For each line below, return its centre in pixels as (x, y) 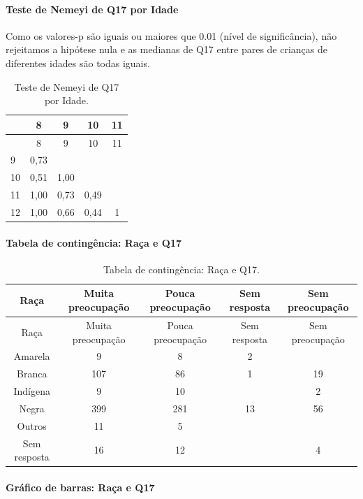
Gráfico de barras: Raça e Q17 (80, 487)
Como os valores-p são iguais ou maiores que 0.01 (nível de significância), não (171, 35)
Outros (32, 425)
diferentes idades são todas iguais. (78, 63)
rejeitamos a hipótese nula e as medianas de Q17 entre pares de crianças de (166, 49)
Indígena (32, 391)
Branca (32, 374)
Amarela (32, 356)
